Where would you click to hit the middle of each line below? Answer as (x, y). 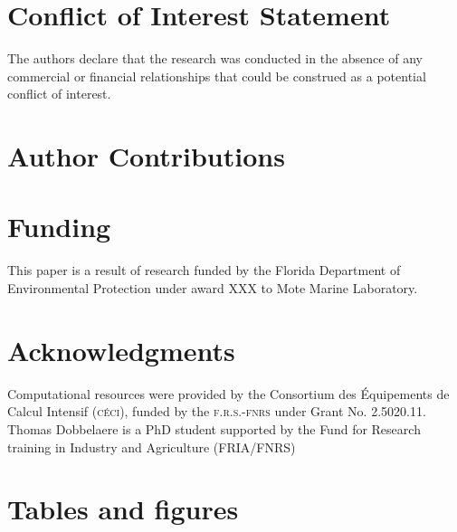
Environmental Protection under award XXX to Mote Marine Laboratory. (213, 288)
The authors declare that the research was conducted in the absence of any (215, 58)
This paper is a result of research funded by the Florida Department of (204, 270)
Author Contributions (146, 156)
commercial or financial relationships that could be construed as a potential (217, 76)
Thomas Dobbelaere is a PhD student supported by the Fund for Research (214, 428)
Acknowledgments (121, 350)
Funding (59, 227)
